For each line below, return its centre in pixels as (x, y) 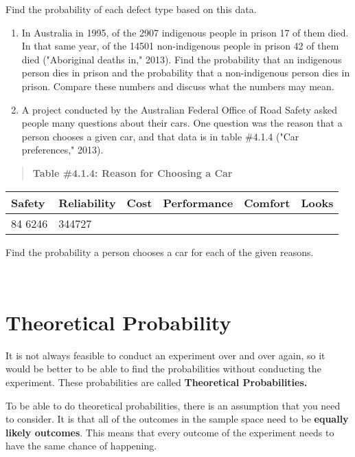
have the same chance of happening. (81, 446)
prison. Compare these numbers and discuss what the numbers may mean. (178, 86)
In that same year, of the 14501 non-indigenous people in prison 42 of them (180, 46)
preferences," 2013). (62, 150)
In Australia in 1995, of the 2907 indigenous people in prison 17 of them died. (185, 32)
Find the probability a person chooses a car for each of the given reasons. (160, 252)
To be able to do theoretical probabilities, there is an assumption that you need (173, 405)
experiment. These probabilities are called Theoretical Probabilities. (157, 382)
